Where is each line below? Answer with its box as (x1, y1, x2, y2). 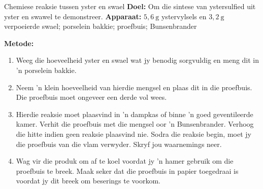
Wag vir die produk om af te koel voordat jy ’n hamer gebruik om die (16, 156, 234, 166)
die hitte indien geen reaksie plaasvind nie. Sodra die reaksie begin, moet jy (16, 128, 251, 139)
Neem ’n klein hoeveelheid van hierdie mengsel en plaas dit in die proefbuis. (16, 82, 252, 92)
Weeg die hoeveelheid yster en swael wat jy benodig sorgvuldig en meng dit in (16, 55, 259, 65)
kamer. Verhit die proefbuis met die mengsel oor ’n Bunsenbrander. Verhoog (16, 119, 254, 129)
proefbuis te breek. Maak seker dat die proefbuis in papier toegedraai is (16, 165, 239, 176)
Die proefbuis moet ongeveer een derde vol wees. (16, 92, 167, 102)
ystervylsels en (161, 11, 207, 21)
